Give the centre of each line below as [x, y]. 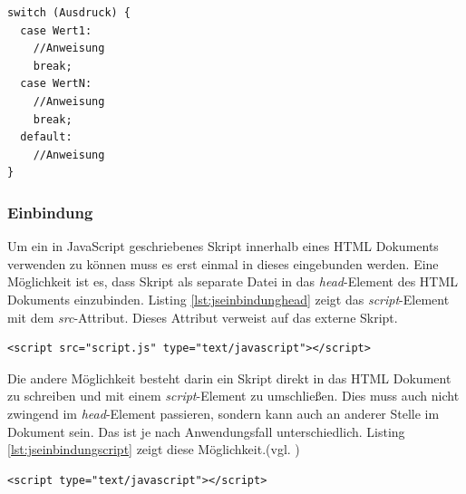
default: [46, 137]
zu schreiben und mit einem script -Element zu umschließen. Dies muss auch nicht [233, 396]
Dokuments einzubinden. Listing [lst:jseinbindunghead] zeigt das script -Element [228, 299]
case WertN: [56, 84]
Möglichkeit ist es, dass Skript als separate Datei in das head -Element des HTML [233, 281]
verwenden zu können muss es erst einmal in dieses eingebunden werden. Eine [223, 263]
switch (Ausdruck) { [69, 13]
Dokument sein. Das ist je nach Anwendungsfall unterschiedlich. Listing [206, 431]
